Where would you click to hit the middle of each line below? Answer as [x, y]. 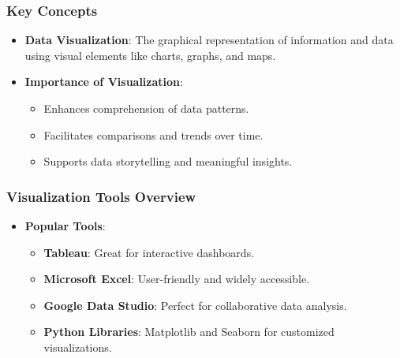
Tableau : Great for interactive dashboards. [149, 252]
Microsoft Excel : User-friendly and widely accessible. [177, 279]
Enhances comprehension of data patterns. [146, 108]
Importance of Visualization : [104, 82]
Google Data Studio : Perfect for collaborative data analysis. [195, 305]
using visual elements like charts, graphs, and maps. [150, 55]
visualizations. [78, 347]
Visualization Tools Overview [101, 196]
